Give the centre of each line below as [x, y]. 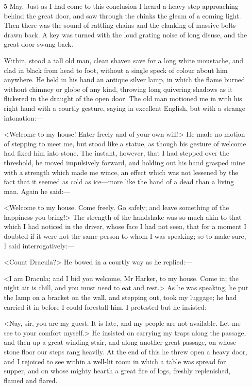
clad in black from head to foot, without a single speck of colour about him [116, 70]
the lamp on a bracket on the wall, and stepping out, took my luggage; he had [120, 297]
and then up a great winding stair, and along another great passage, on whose [120, 342]
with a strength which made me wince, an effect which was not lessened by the [121, 172]
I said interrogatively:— [39, 245]
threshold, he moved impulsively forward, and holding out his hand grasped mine [125, 162]
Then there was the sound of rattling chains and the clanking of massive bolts [120, 25]
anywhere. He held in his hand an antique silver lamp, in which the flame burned [125, 79]
